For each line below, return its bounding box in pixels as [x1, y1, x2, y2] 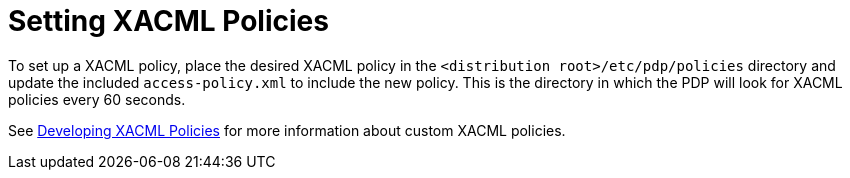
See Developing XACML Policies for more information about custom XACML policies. [8, 121, 566, 139]
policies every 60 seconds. [8, 90, 186, 108]
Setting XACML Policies [8, 4, 329, 38]
